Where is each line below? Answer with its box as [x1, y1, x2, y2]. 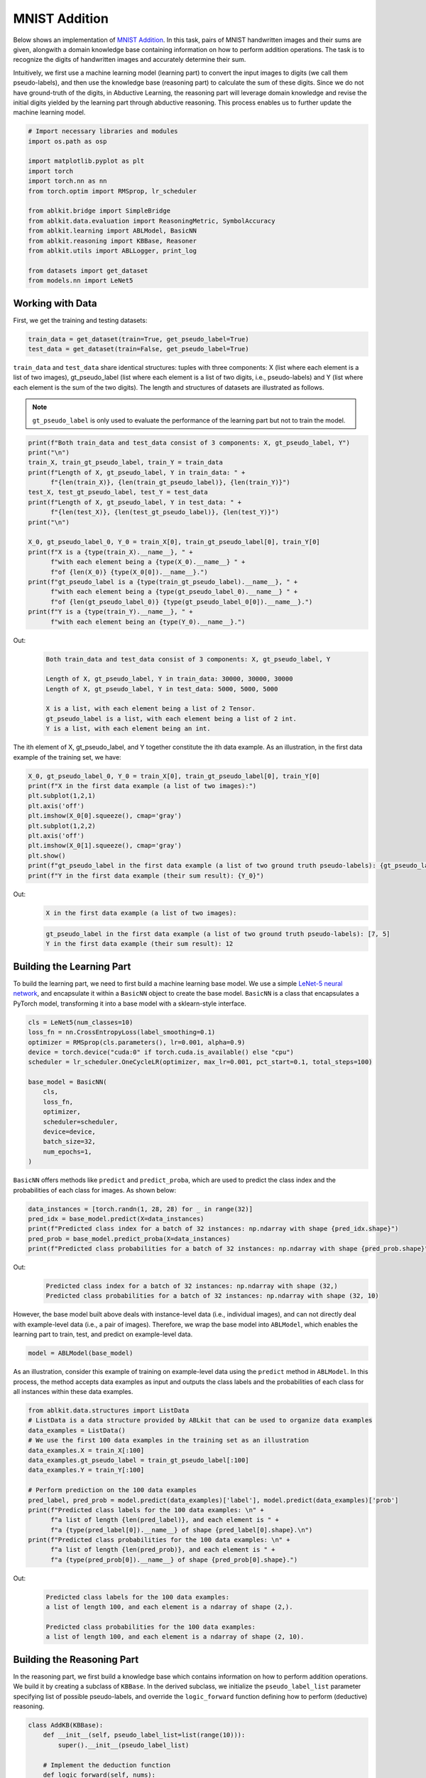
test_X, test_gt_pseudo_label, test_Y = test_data [28, 488, 209, 496]
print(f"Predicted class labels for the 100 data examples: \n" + [28, 1506, 264, 1514]
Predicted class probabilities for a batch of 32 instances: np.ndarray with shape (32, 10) [45, 1292, 379, 1300]
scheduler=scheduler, [43, 1117, 119, 1126]
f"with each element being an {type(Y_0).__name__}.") [50, 617, 246, 626]
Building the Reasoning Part [13, 1654, 139, 1666]
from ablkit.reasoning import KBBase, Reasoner [28, 237, 197, 245]
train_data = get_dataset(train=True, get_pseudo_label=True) [28, 335, 249, 343]
